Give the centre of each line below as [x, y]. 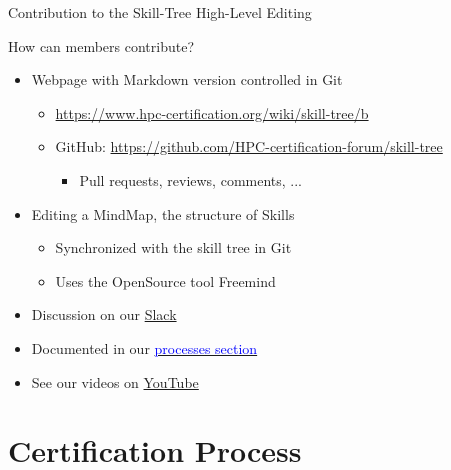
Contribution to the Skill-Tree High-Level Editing [160, 12]
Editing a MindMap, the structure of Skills [163, 213]
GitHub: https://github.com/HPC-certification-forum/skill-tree [249, 146]
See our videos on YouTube [115, 381]
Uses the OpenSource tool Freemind [165, 280]
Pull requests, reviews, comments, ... [191, 179]
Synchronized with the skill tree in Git [173, 247]
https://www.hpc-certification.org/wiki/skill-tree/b [212, 112]
